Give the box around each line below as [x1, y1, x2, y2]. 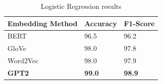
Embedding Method [7, 18, 78, 28]
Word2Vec [7, 55, 39, 66]
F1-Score [124, 18, 155, 28]
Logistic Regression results [40, 1, 122, 11]
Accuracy [84, 18, 117, 28]
